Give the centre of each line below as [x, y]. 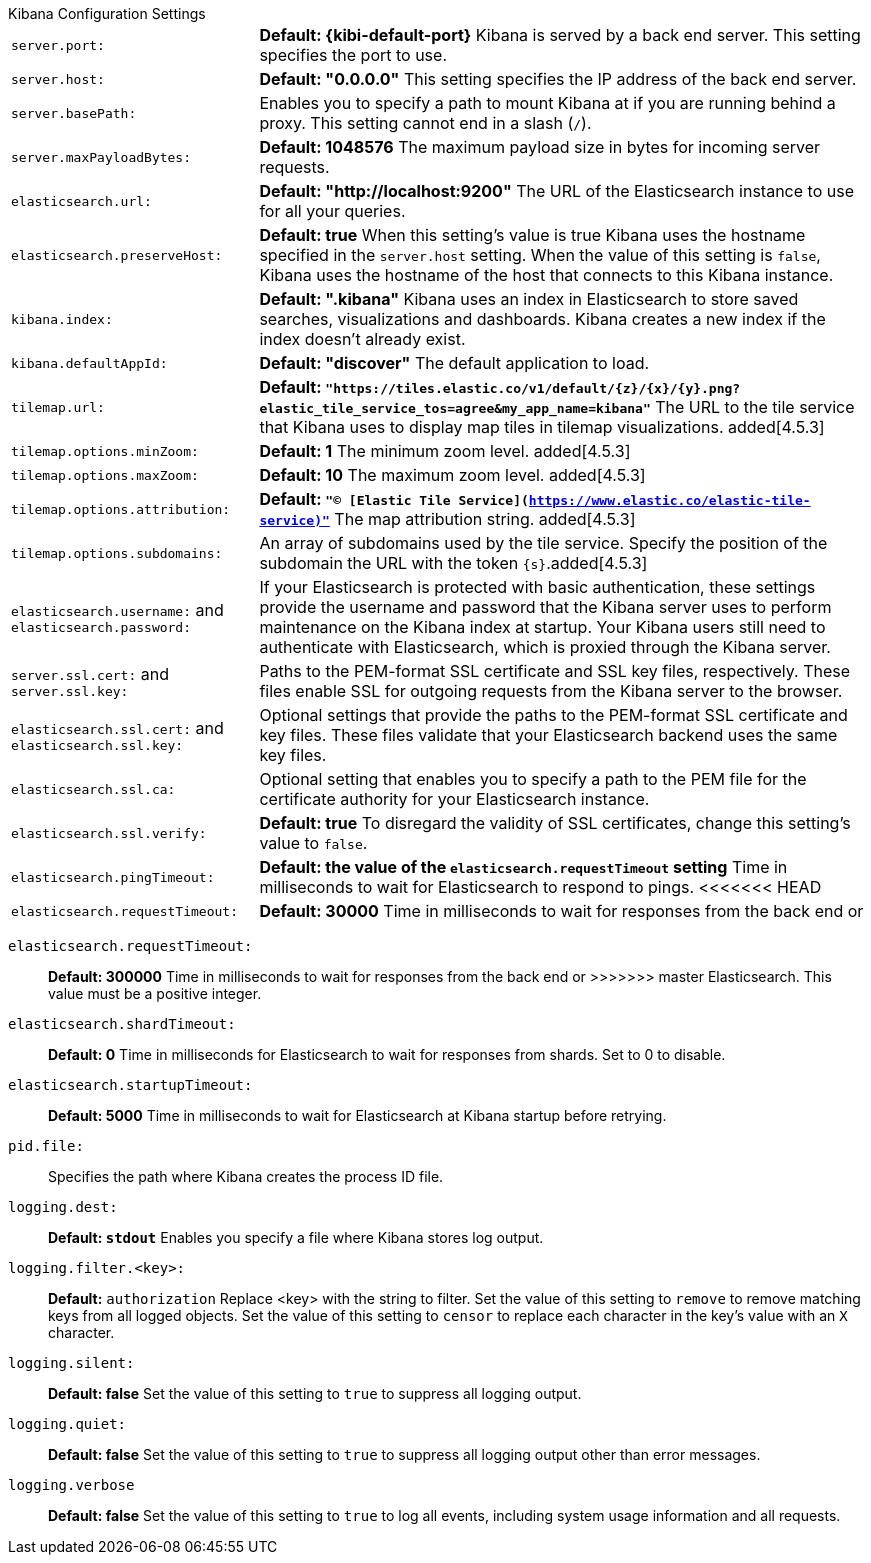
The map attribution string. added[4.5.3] [485, 519]
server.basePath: [74, 113]
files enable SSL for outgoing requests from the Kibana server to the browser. [551, 691]
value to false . [313, 843]
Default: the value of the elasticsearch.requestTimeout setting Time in [523, 867]
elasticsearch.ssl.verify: [109, 833]
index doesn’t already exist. [362, 339]
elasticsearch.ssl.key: [97, 745]
